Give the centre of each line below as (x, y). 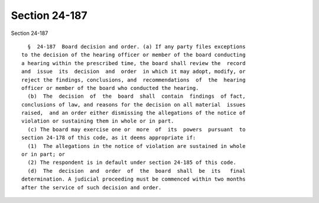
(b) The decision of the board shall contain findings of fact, (136, 96)
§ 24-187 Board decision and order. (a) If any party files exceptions (136, 46)
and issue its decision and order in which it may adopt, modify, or (134, 72)
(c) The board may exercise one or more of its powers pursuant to (136, 129)
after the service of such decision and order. (92, 187)
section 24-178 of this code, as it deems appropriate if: (109, 138)
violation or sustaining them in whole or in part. (98, 121)
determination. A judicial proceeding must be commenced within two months (134, 179)
